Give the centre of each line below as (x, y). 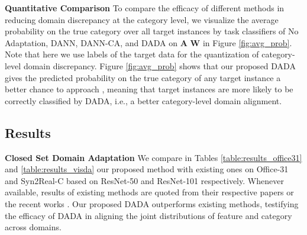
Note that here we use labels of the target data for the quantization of (132, 54)
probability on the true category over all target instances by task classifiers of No (152, 31)
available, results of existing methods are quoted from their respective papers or (149, 192)
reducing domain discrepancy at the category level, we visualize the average (142, 19)
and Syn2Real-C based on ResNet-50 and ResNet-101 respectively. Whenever (144, 180)
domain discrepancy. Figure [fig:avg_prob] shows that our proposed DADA (159, 65)
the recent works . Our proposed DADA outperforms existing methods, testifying (152, 203)
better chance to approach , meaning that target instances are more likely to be (149, 89)
